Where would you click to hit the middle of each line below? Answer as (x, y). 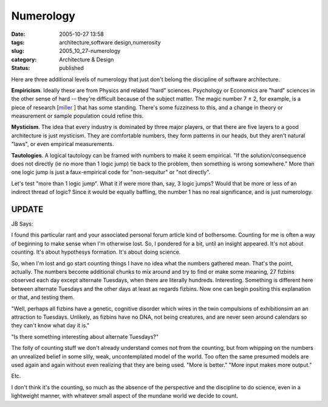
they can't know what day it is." (50, 325)
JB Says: (22, 224)
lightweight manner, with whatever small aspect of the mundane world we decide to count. (125, 396)
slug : (18, 51)
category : (24, 59)
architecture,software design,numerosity (110, 42)
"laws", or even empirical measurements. (63, 144)
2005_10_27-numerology (90, 51)
